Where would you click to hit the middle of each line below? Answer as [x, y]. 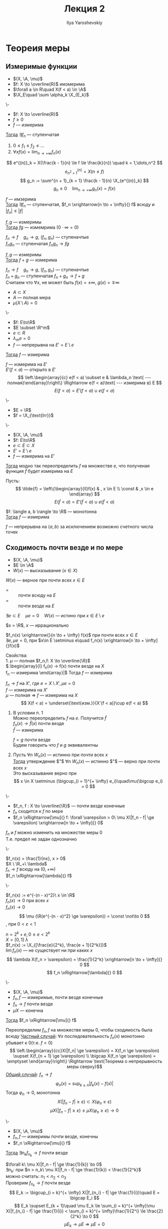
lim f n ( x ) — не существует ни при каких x [49, 951]
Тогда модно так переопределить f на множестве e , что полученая [78, 466]
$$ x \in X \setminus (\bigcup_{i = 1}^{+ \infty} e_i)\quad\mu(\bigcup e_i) [88, 781]
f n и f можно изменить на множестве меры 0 [54, 833]
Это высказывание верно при [45, 773]
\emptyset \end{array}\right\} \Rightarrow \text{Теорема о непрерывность [84, 1062]
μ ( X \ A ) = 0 [25, 303]
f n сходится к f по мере [38, 812]
